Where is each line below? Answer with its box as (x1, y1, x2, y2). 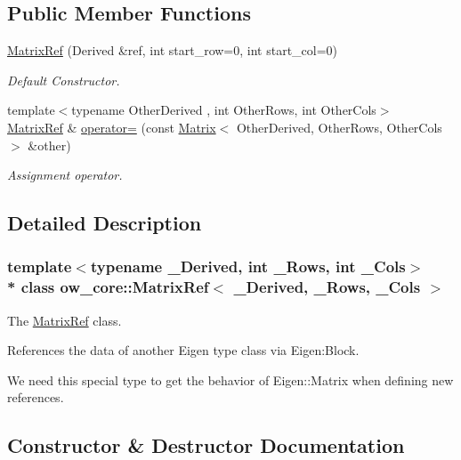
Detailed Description (7, 209, 202, 237)
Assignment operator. (7, 165, 123, 184)
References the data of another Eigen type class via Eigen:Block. (7, 341, 360, 359)
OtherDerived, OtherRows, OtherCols (236, 117, 442, 136)
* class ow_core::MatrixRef (7, 276, 209, 298)
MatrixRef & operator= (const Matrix (7, 117, 216, 136)
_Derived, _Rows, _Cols (233, 276, 421, 298)
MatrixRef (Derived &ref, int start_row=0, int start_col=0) (7, 41, 338, 60)
